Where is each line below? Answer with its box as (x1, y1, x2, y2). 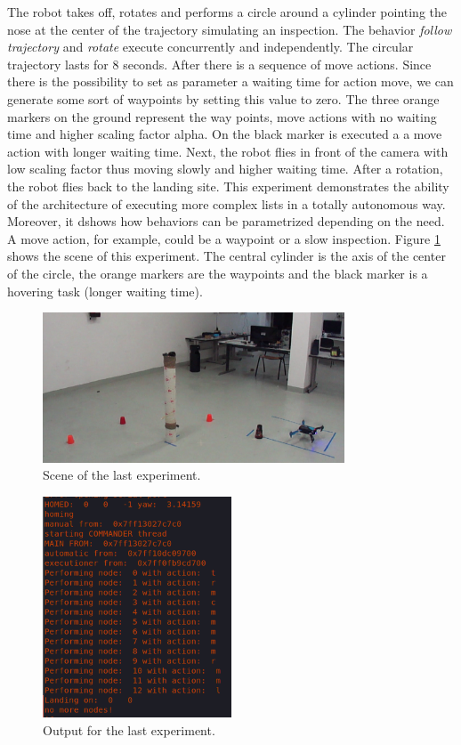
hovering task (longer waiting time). (7, 281, 203, 300)
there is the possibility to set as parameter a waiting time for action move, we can (7, 72, 454, 91)
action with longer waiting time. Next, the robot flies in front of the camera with (7, 142, 449, 160)
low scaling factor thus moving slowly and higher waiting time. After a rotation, (7, 159, 443, 178)
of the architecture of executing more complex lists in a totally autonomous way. (7, 194, 446, 213)
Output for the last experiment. (43, 720, 215, 739)
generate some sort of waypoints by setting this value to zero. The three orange (7, 89, 440, 108)
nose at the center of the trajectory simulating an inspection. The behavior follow (7, 20, 452, 38)
